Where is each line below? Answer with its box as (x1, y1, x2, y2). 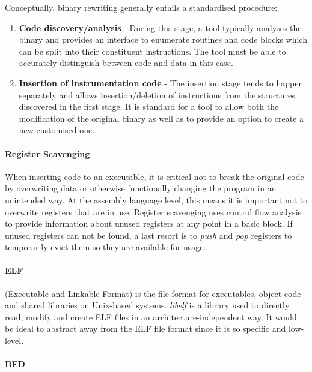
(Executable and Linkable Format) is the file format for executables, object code (5, 287, 301, 299)
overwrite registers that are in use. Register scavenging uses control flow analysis (5, 205, 302, 218)
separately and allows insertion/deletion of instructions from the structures (19, 88, 295, 101)
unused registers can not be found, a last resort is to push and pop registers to (5, 229, 292, 241)
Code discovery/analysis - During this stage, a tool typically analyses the (19, 21, 302, 34)
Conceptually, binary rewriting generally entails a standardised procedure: (5, 1, 278, 13)
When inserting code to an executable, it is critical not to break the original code (5, 170, 304, 182)
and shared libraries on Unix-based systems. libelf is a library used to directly (5, 299, 290, 311)
